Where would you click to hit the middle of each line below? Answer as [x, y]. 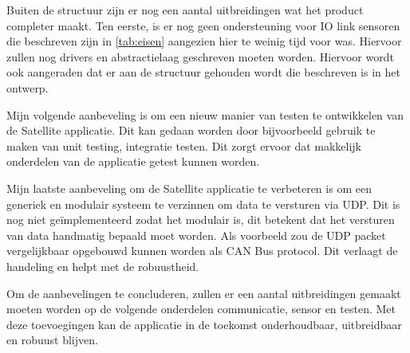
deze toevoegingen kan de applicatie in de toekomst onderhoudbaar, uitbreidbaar [204, 324]
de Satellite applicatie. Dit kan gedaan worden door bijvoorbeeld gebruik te [191, 130]
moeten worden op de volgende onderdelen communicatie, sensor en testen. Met [201, 309]
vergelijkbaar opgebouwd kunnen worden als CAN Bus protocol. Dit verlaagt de [202, 251]
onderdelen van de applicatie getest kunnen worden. [133, 161]
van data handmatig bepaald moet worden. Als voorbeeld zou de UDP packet [196, 235]
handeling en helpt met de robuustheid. [103, 266]
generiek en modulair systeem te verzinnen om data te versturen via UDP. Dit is [203, 204]
